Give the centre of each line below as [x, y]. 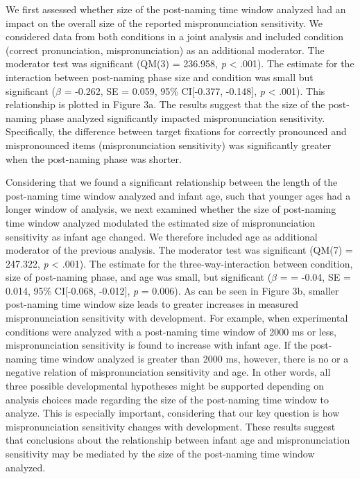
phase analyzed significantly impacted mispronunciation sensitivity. [182, 117]
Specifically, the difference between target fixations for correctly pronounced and [176, 131]
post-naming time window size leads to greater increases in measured [152, 304]
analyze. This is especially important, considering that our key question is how [173, 413]
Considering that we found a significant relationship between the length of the [172, 182]
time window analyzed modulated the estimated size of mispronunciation [161, 222]
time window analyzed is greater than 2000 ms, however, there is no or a [194, 358]
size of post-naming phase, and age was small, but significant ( [139, 277]
